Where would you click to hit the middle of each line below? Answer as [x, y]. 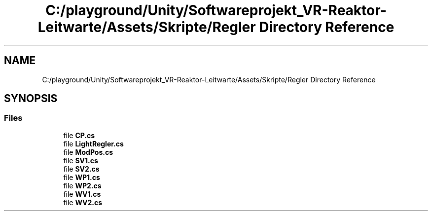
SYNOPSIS [31, 99]
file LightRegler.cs [93, 143]
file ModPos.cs [88, 152]
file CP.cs [79, 135]
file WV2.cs [83, 202]
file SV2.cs [81, 169]
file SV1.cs [81, 160]
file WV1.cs [82, 194]
